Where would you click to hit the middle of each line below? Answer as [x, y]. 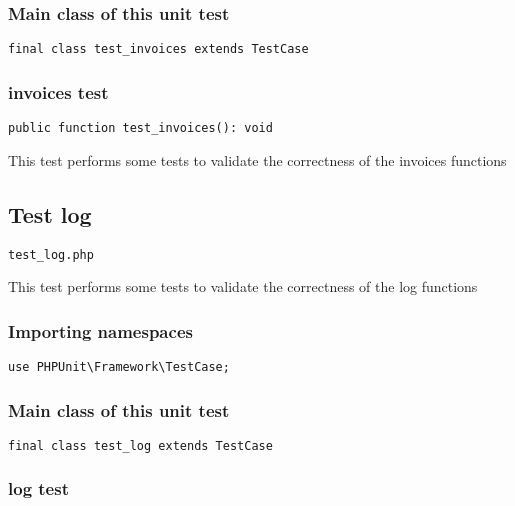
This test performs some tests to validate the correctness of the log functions [243, 286]
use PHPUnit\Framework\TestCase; [119, 367]
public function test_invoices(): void [140, 128]
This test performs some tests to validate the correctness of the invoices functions [257, 159]
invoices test [58, 91]
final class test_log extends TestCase [140, 445]
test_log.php [51, 254]
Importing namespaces [100, 330]
